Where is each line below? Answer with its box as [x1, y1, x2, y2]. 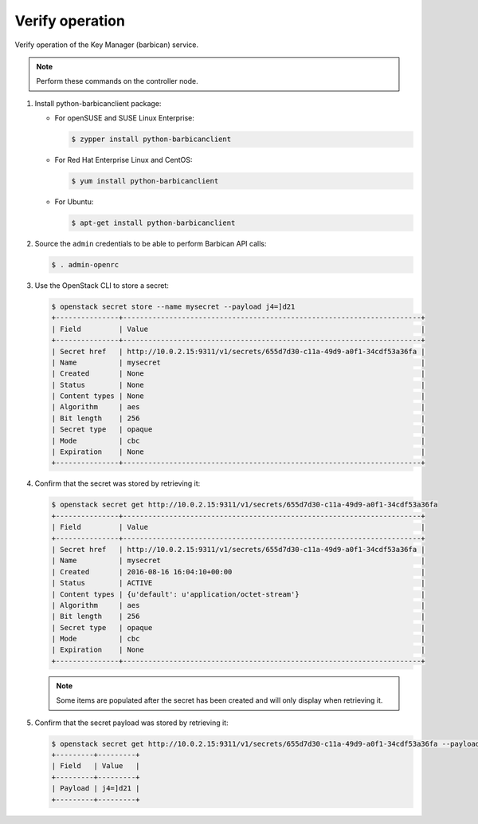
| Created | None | [51, 369, 425, 378]
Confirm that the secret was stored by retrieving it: [34, 479, 201, 488]
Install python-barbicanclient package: [34, 98, 162, 108]
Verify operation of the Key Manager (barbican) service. [14, 40, 199, 49]
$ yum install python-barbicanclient [71, 176, 219, 186]
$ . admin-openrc [51, 260, 119, 269]
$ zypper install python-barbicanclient [71, 135, 231, 144]
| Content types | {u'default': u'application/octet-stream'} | [51, 589, 425, 598]
